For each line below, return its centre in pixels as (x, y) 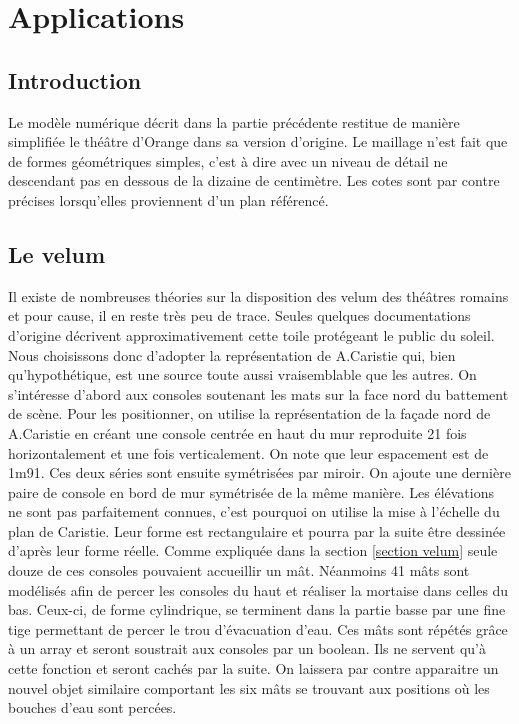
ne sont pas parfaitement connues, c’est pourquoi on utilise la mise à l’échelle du (254, 511)
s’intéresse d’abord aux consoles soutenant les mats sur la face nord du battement (258, 393)
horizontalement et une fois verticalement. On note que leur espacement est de (248, 452)
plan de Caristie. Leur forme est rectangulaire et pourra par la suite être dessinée (257, 530)
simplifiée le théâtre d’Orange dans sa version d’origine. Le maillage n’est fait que (258, 141)
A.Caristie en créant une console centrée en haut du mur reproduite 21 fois (237, 432)
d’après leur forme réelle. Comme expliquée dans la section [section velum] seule (253, 550)
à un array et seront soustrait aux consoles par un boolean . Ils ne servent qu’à (247, 648)
